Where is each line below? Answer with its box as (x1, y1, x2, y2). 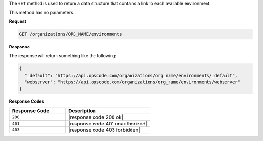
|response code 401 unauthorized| (68, 120, 147, 127)
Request (9, 18, 27, 24)
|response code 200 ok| (68, 114, 124, 121)
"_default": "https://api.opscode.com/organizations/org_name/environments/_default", (24, 73, 238, 78)
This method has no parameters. (9, 10, 75, 16)
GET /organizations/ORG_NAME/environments (19, 31, 122, 37)
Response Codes (9, 98, 44, 104)
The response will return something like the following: (9, 53, 117, 59)
